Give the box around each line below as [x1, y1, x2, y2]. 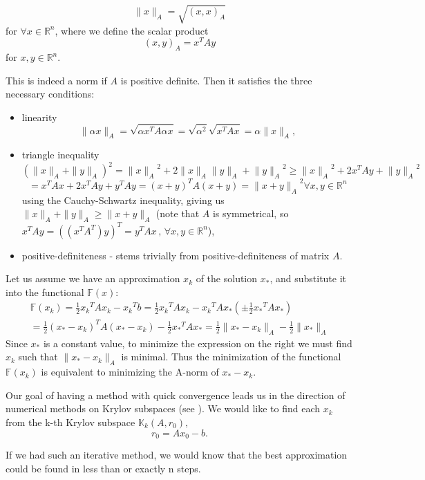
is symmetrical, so [212, 206, 289, 221]
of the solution [196, 271, 258, 286]
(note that [155, 206, 200, 221]
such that [18, 349, 58, 364]
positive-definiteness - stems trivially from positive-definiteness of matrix [21, 248, 330, 262]
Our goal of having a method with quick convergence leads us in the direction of [6, 387, 346, 402]
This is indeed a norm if [6, 73, 107, 87]
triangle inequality [21, 147, 100, 162]
